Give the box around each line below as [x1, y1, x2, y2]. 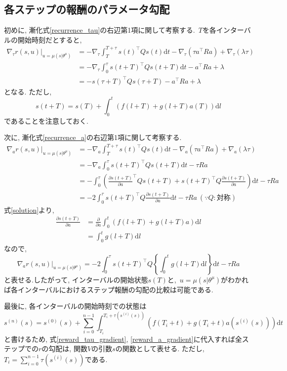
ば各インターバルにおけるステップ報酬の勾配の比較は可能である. [4, 284, 213, 294]
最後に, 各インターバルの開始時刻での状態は [4, 301, 147, 311]
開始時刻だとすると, [17, 34, 82, 45]
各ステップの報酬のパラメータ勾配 [4, 1, 170, 17]
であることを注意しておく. [4, 115, 88, 126]
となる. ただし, [4, 86, 52, 96]
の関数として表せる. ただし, [115, 343, 205, 354]
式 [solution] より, [4, 204, 54, 215]
